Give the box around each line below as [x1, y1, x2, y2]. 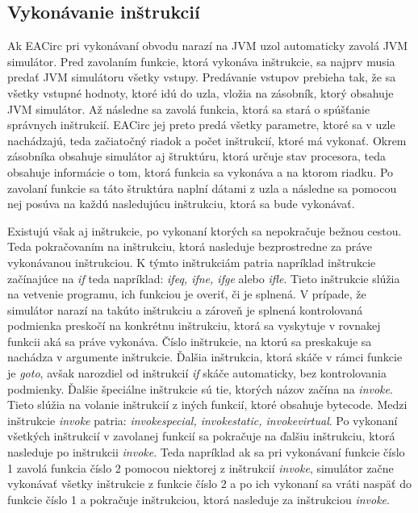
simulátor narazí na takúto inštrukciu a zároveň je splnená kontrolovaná [7, 301, 363, 318]
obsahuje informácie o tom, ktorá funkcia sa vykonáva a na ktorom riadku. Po [7, 163, 394, 180]
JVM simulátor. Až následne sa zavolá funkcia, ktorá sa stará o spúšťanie [7, 100, 370, 117]
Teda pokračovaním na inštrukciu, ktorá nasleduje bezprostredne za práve [7, 238, 372, 255]
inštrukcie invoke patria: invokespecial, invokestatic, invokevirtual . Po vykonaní [7, 411, 398, 428]
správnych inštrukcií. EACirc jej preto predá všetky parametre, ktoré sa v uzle [7, 116, 395, 133]
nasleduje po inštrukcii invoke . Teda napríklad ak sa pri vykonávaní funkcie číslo [7, 444, 405, 461]
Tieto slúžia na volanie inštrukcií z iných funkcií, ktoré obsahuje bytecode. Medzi [7, 396, 408, 413]
